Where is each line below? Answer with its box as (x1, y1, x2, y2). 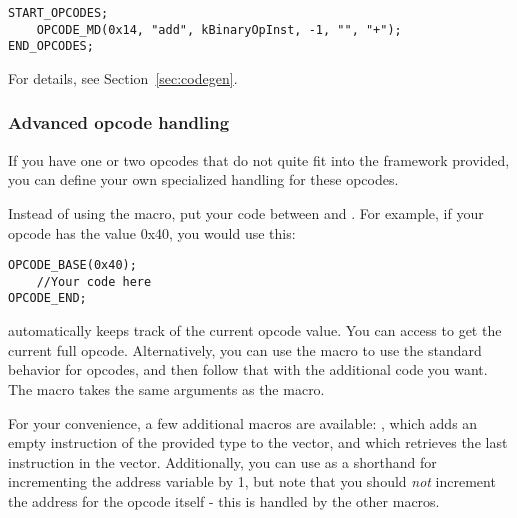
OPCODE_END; (8, 291, 87, 306)
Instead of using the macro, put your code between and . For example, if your (8, 202, 484, 223)
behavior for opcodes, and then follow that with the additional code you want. (8, 359, 488, 380)
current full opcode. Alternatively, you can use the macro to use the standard (8, 339, 482, 360)
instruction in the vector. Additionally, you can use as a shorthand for (8, 451, 437, 472)
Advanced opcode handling (8, 110, 230, 135)
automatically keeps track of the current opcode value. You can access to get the (8, 320, 502, 341)
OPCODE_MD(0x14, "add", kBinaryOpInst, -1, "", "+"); (36, 22, 402, 37)
